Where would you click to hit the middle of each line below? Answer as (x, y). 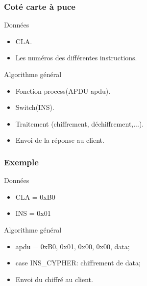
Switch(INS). (35, 107)
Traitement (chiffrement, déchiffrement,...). (80, 123)
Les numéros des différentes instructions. (76, 58)
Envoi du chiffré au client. (54, 279)
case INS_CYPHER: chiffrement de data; (78, 263)
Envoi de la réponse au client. (60, 140)
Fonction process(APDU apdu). (63, 91)
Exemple (21, 162)
